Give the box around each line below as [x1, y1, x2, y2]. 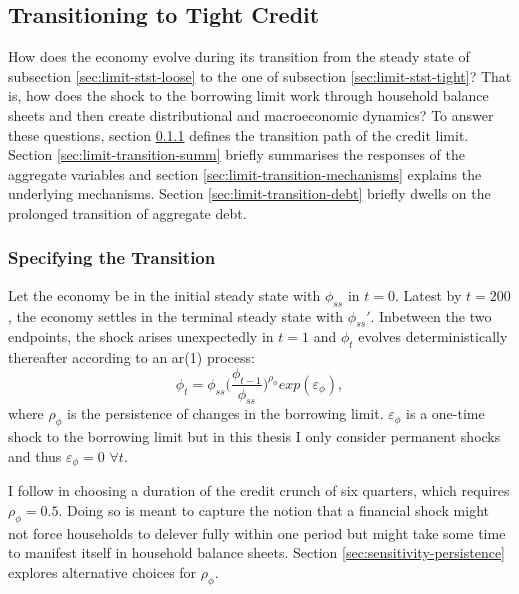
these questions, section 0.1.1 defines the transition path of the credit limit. [8, 124, 469, 145]
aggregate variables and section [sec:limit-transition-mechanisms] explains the [8, 163, 482, 184]
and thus [8, 445, 62, 466]
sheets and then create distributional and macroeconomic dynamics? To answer [8, 104, 494, 125]
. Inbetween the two [370, 305, 492, 326]
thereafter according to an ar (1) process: [8, 347, 255, 368]
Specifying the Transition [8, 245, 216, 270]
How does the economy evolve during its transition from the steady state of [8, 46, 470, 67]
